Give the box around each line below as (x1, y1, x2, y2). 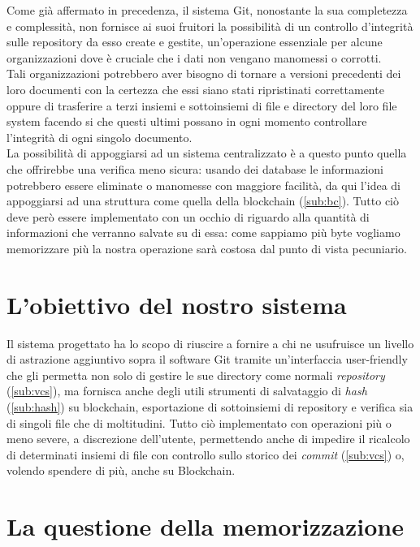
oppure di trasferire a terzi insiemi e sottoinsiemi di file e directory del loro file (6, 97, 397, 114)
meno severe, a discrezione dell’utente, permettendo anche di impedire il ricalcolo (6, 430, 410, 447)
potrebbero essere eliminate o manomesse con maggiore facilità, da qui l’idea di (6, 176, 401, 193)
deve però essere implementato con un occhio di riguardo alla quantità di (6, 208, 370, 225)
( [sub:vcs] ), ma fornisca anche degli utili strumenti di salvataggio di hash (6, 382, 367, 399)
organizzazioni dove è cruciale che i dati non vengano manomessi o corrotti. (6, 49, 382, 66)
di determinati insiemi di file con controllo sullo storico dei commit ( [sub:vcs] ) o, (6, 446, 405, 463)
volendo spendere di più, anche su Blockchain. (6, 462, 236, 479)
